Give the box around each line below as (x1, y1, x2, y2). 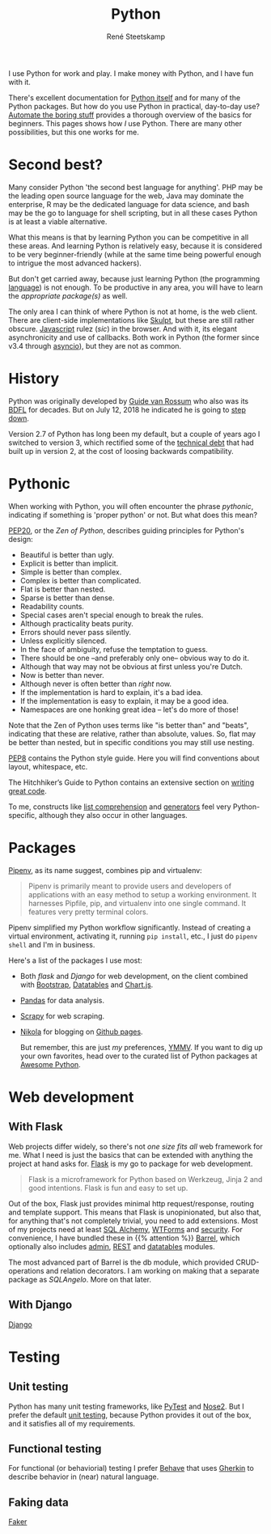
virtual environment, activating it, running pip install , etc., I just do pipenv (8, 931, 258, 941)
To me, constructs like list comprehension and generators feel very (8, 802, 232, 811)
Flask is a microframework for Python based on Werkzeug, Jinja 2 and (28, 1174, 263, 1184)
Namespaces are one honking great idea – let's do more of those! (19, 705, 239, 714)
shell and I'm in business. (8, 939, 95, 949)
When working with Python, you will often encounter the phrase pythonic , (8, 501, 254, 511)
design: (8, 534, 34, 544)
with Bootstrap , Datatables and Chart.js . (19, 980, 154, 989)
